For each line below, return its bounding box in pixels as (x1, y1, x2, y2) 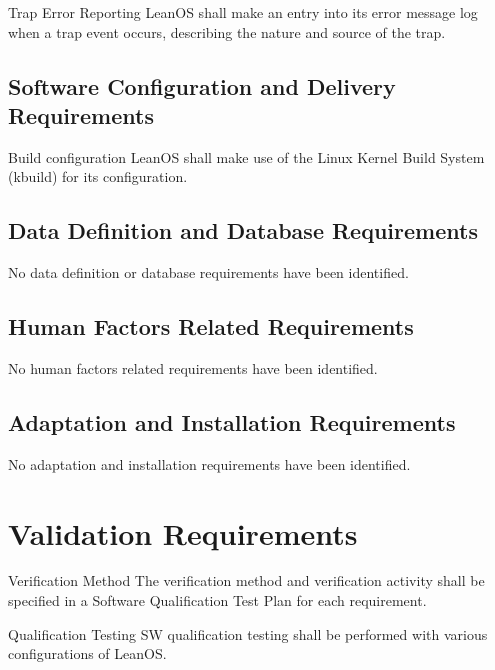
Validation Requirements (8, 512, 358, 553)
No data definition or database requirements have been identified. (8, 262, 409, 283)
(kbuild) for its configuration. (8, 166, 188, 187)
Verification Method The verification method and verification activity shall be (8, 570, 485, 591)
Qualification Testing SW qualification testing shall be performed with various (8, 623, 488, 644)
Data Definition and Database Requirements (8, 215, 478, 246)
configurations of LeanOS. (8, 643, 167, 664)
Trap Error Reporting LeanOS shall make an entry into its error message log (8, 2, 478, 22)
